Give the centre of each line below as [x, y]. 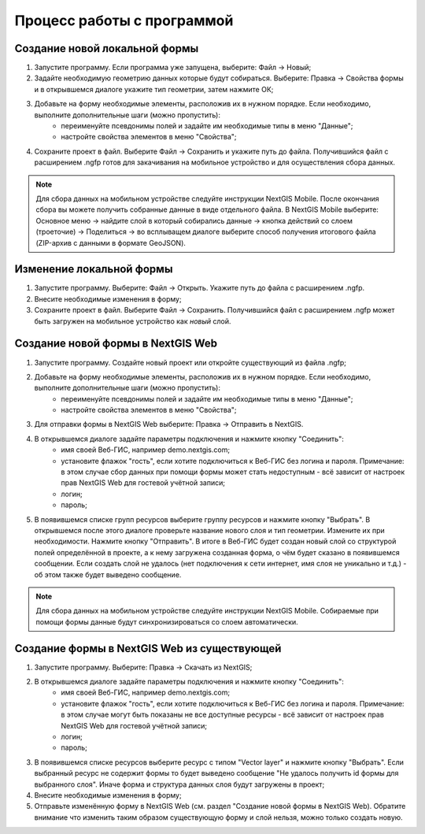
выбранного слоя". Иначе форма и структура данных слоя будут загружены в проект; [179, 784]
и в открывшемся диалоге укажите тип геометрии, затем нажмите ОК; [154, 89]
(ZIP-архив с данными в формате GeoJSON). [111, 243]
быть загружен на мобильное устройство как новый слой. [133, 321]
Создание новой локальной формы [107, 48]
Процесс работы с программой [124, 20]
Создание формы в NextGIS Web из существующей [148, 649]
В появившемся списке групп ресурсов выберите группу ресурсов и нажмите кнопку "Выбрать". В [202, 519]
